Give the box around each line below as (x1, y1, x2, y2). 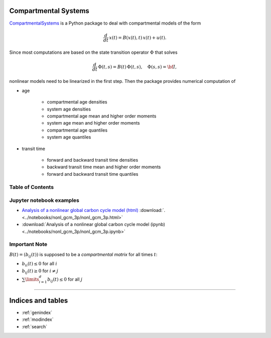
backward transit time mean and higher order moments (47, 164, 161, 170)
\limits (25, 276, 40, 282)
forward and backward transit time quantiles (47, 171, 139, 177)
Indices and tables (9, 296, 68, 305)
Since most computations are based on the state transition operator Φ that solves (9, 49, 178, 55)
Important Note (9, 241, 48, 248)
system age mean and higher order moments (47, 120, 140, 126)
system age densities (47, 106, 91, 112)
